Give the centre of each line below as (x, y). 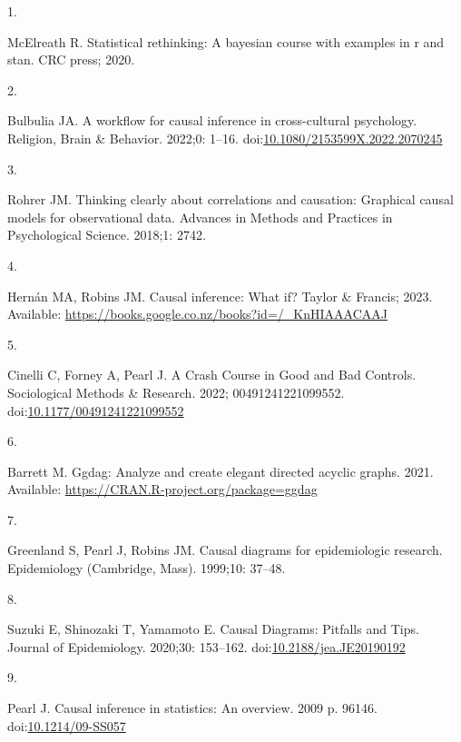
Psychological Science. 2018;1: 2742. (107, 235)
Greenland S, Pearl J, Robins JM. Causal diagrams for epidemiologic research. (225, 550)
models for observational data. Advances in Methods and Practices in (200, 217)
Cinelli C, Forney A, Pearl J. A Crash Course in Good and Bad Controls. (212, 375)
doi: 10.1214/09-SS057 (67, 725)
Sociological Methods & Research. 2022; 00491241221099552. (176, 392)
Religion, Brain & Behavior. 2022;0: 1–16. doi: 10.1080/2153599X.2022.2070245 (225, 138)
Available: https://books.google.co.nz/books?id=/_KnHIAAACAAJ (197, 314)
